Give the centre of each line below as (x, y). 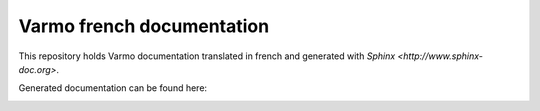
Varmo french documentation (144, 26)
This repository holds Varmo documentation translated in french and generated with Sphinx (207, 56)
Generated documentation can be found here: (113, 88)
